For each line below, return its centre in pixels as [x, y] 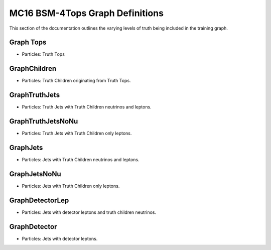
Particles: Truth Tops [43, 54]
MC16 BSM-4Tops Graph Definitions [87, 13]
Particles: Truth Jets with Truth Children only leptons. [77, 134]
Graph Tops [28, 42]
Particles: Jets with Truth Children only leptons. [71, 186]
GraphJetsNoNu [35, 174]
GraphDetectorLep [39, 200]
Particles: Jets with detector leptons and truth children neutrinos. [89, 212]
